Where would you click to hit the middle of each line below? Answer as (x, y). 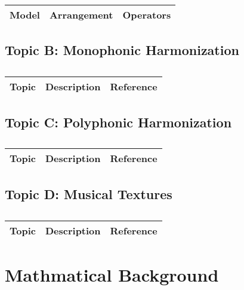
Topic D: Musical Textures (89, 193)
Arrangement (81, 15)
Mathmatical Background (112, 274)
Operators (147, 15)
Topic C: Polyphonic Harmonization (118, 122)
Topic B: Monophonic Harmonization (122, 50)
